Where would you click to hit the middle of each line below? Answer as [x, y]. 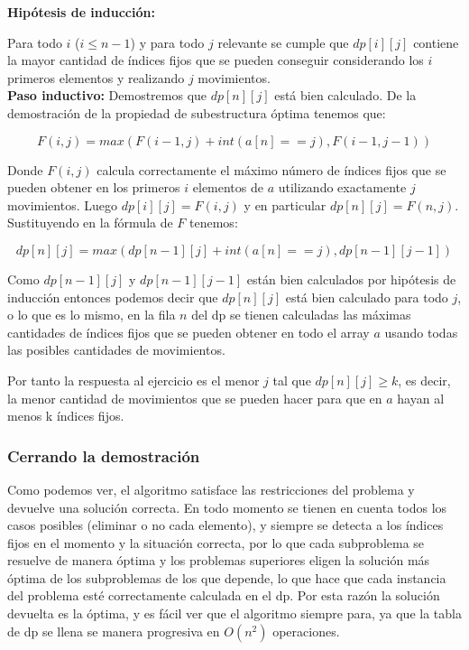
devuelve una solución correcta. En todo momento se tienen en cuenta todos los [227, 507]
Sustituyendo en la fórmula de [90, 223]
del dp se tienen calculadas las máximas [301, 315]
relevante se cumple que [283, 42]
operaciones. [306, 631]
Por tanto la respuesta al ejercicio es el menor [133, 380]
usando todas [421, 332]
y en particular [285, 204]
